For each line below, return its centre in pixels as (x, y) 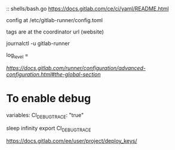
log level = (17, 56)
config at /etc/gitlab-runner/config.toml (55, 20)
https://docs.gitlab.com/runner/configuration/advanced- (76, 68)
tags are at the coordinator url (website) (55, 32)
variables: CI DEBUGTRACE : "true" (45, 116)
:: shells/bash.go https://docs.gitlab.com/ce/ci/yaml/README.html (87, 9)
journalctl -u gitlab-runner (38, 43)
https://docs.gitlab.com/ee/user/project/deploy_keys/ (72, 141)
